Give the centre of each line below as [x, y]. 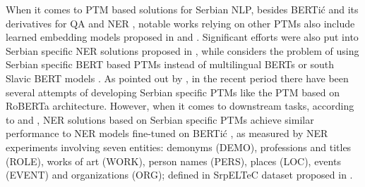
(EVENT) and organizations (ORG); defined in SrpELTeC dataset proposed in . [179, 175]
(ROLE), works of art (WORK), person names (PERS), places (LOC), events [173, 161]
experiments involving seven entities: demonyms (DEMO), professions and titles [179, 147]
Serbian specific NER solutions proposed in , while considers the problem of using [182, 50]
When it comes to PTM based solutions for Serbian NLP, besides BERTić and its [182, 9]
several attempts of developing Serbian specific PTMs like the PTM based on [173, 92]
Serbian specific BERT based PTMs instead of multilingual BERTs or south [170, 64]
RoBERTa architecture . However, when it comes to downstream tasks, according [180, 106]
